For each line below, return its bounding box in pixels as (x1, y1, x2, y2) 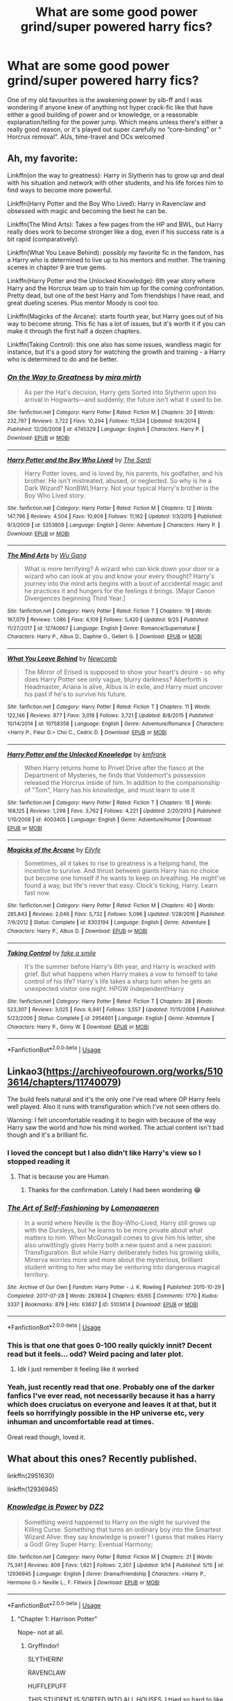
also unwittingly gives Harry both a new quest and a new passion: (24, 1241, 213, 1249)
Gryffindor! (27, 1642, 60, 1650)
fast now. (24, 889, 51, 897)
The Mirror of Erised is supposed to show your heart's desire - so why (24, 668, 225, 676)
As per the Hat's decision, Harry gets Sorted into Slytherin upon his (24, 388, 217, 396)
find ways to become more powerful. (7, 185, 113, 194)
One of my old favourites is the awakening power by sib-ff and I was (7, 95, 202, 104)
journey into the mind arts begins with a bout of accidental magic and (24, 579, 223, 588)
